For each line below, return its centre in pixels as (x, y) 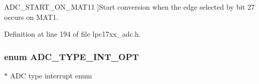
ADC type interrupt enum (51, 75)
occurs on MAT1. (31, 17)
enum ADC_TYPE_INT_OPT (72, 56)
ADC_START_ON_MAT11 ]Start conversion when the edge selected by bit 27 (129, 7)
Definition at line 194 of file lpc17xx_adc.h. (73, 34)
